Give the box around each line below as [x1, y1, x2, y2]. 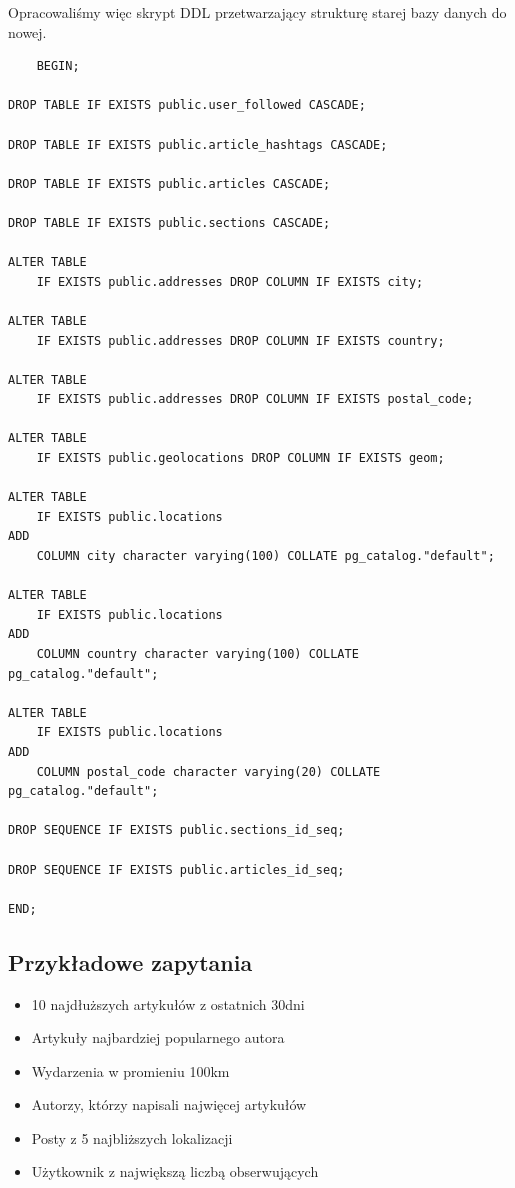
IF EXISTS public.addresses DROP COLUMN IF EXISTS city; [36, 274, 424, 289]
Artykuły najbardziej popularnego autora [31, 1027, 285, 1048]
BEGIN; [36, 59, 80, 74]
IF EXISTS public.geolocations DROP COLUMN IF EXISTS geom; [36, 451, 445, 466]
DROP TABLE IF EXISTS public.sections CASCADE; [8, 215, 331, 230]
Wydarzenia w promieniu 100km [31, 1060, 230, 1081]
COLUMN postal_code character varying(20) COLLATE [36, 764, 381, 779]
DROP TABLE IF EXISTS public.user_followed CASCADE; [8, 98, 366, 113]
